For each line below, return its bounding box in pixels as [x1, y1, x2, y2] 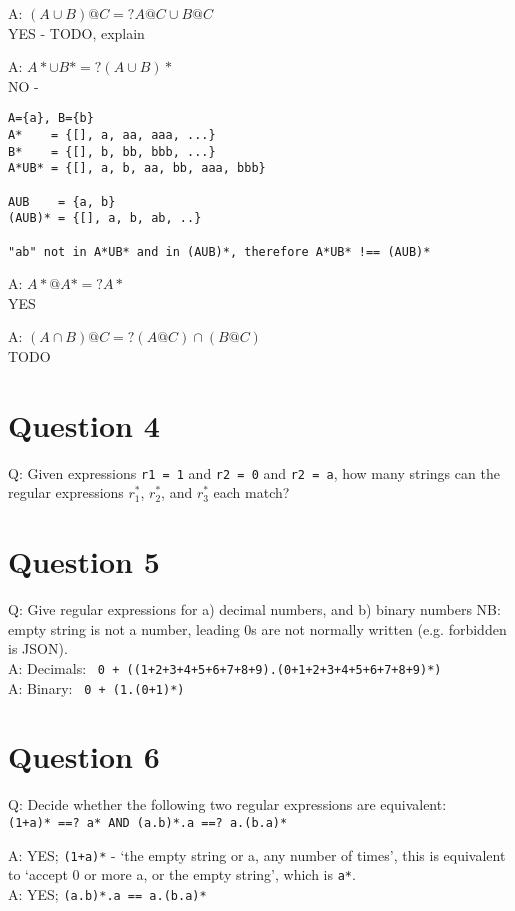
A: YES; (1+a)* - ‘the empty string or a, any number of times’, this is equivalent [8, 844, 506, 865]
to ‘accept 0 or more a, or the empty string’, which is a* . [8, 864, 356, 885]
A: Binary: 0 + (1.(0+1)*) [8, 677, 185, 698]
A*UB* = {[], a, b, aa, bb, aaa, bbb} [8, 161, 266, 176]
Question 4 [8, 404, 160, 445]
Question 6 [8, 736, 160, 777]
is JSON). [8, 638, 68, 659]
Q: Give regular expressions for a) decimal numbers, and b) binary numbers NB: [8, 599, 501, 620]
